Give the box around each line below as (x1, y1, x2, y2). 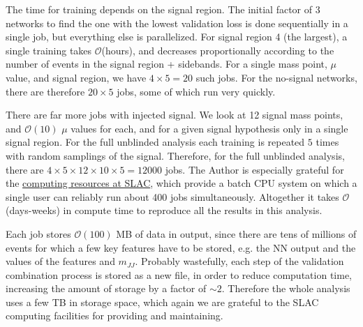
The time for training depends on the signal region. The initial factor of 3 (6, 2, 320, 16)
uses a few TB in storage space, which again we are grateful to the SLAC (6, 294, 319, 309)
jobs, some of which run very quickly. (117, 84, 276, 98)
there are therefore (6, 84, 85, 98)
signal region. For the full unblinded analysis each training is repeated (6, 135, 305, 149)
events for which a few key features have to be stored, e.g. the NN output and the (6, 240, 356, 254)
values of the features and (6, 254, 115, 268)
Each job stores (6, 226, 71, 241)
